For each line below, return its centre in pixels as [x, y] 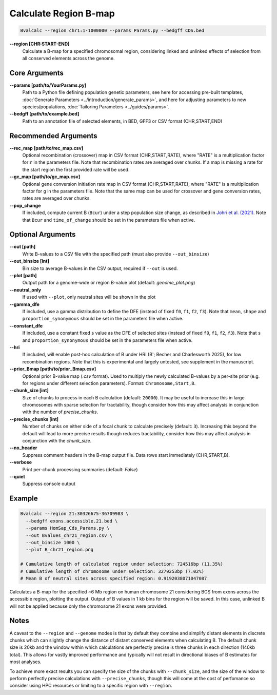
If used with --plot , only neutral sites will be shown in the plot [89, 297]
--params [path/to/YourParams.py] [48, 85]
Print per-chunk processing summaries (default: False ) [80, 469]
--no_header [23, 448]
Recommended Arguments [53, 136]
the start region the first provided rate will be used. [76, 169]
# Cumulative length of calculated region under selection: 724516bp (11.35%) [122, 564]
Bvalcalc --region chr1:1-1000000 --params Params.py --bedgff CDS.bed [112, 31]
